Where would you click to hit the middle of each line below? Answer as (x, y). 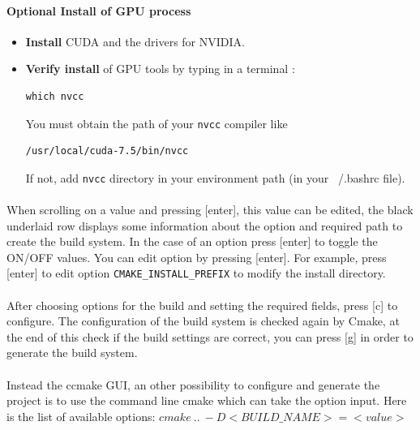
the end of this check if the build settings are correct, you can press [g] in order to (210, 336)
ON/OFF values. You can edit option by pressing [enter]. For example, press (197, 257)
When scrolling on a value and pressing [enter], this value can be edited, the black (210, 210)
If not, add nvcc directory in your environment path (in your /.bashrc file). (215, 177)
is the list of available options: (81, 416)
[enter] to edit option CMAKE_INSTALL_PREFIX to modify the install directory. (196, 273)
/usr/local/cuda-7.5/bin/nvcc (107, 151)
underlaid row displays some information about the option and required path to (205, 225)
